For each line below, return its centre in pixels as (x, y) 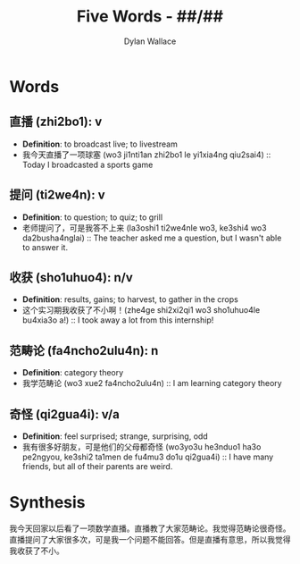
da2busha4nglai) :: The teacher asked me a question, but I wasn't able (152, 238)
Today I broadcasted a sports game (87, 164)
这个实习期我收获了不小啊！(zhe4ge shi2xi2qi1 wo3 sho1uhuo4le (141, 310)
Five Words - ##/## (150, 17)
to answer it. (45, 247)
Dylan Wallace (150, 41)
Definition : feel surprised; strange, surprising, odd (115, 436)
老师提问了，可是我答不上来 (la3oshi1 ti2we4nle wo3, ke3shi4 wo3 (144, 227)
